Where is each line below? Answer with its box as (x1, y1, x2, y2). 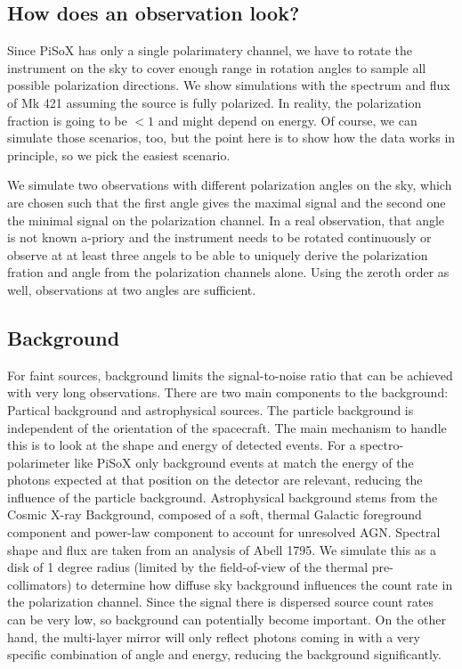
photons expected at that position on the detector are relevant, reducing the (7, 470, 423, 489)
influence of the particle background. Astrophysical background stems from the (7, 487, 438, 506)
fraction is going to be (7, 110, 127, 129)
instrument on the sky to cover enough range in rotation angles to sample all (7, 58, 426, 77)
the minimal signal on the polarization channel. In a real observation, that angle (7, 210, 445, 229)
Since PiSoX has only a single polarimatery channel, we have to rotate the (7, 41, 413, 60)
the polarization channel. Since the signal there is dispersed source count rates (7, 592, 434, 611)
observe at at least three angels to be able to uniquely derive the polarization (7, 245, 428, 264)
